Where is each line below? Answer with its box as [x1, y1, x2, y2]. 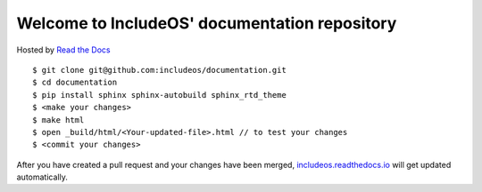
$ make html [32, 115, 85, 124]
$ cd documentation [32, 77, 118, 88]
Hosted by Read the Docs [16, 44, 111, 55]
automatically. [16, 172, 69, 182]
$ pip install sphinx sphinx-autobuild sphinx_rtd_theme [32, 90, 287, 100]
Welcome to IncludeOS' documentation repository [16, 13, 397, 33]
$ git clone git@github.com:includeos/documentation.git [32, 65, 287, 75]
